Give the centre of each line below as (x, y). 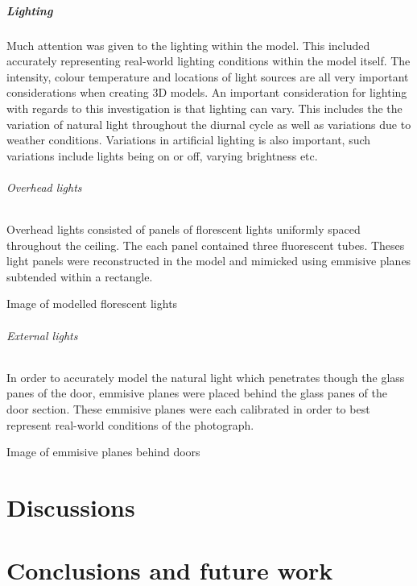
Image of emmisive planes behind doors (103, 452)
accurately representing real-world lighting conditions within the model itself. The (208, 61)
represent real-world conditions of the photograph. (130, 424)
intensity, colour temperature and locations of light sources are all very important (208, 76)
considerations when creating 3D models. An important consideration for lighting (207, 92)
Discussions (71, 507)
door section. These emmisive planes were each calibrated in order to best (188, 409)
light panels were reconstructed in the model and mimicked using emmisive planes (209, 261)
